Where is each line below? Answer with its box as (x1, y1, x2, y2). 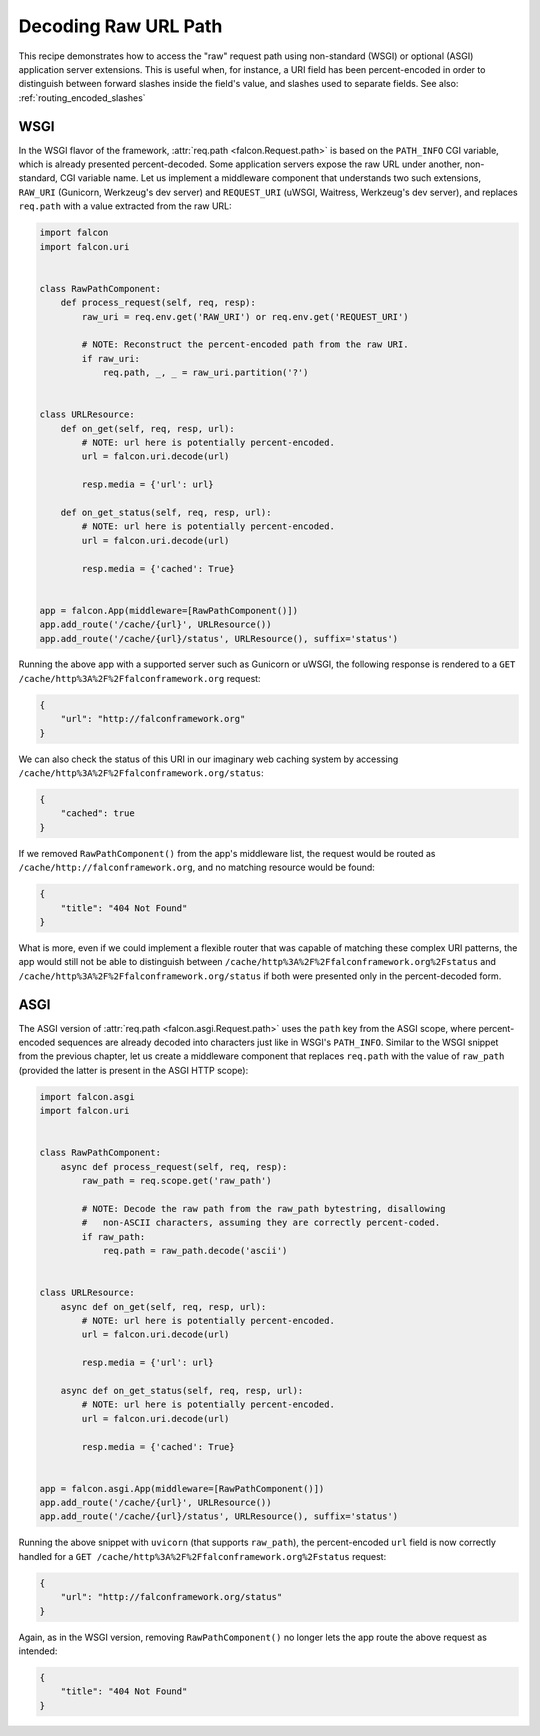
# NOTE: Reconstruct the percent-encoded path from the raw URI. (81, 339, 409, 350)
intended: (18, 1645, 58, 1657)
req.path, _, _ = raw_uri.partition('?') (102, 367, 309, 379)
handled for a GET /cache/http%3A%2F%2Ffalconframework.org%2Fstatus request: (18, 1550, 387, 1562)
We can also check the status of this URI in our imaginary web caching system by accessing (18, 753, 399, 765)
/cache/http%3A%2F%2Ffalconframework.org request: (18, 672, 261, 684)
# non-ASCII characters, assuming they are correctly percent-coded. (81, 1217, 441, 1229)
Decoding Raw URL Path (18, 15, 223, 37)
